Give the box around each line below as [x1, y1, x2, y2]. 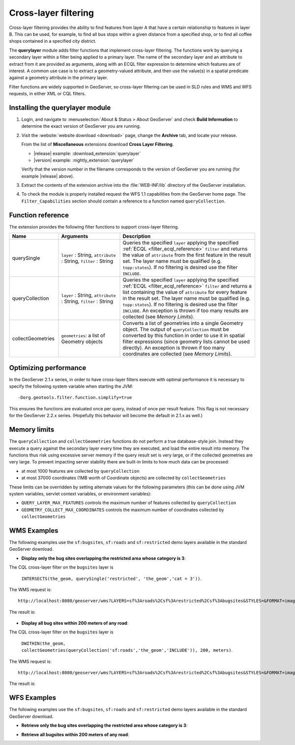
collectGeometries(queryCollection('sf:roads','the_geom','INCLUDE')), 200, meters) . [21, 647, 233, 653]
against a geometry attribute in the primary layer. [9, 75, 108, 81]
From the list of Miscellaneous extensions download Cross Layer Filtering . [21, 142, 174, 147]
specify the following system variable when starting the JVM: [9, 383, 133, 389]
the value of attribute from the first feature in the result [122, 252, 252, 258]
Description [122, 233, 151, 240]
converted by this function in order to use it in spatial [122, 332, 245, 339]
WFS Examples [9, 693, 57, 702]
